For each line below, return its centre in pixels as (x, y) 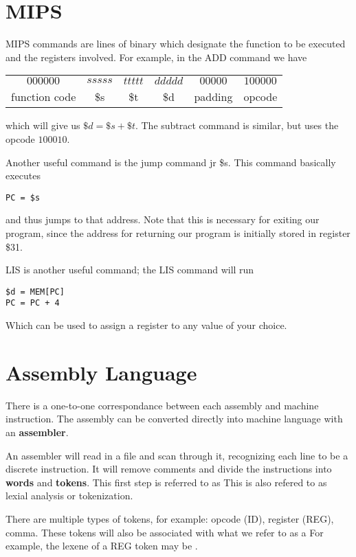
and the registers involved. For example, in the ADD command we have (156, 57)
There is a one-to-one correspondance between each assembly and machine (162, 405)
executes (23, 175)
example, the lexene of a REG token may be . (102, 546)
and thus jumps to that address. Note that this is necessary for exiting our (163, 219)
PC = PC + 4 (33, 303)
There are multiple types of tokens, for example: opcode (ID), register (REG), (170, 518)
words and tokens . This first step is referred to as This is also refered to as (166, 482)
